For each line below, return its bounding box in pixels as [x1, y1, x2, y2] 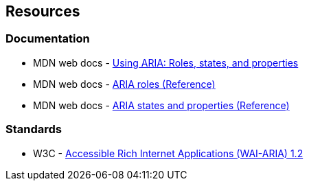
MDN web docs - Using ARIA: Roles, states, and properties [33, 56, 299, 69]
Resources [5, 3, 80, 20]
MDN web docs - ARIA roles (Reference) [33, 78, 216, 90]
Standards [5, 122, 62, 137]
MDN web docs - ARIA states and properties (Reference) [33, 99, 290, 111]
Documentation [5, 32, 90, 46]
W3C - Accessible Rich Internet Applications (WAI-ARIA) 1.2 [33, 147, 304, 159]
